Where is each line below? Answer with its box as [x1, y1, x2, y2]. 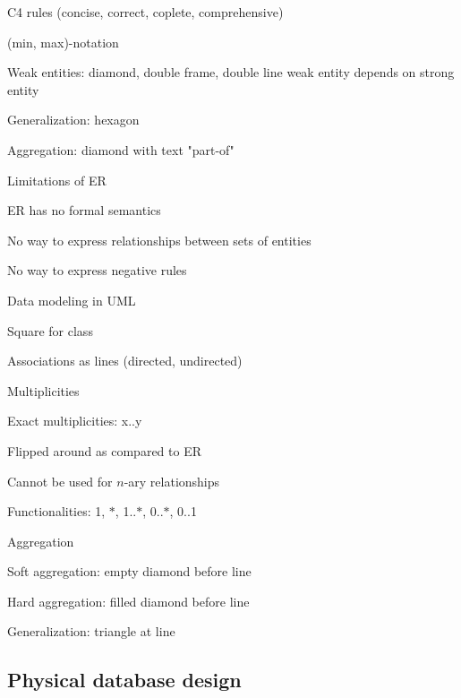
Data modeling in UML [7, 290, 136, 309]
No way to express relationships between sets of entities [7, 230, 312, 249]
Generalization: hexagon [7, 110, 140, 129]
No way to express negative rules [7, 261, 187, 280]
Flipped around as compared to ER [7, 441, 201, 460]
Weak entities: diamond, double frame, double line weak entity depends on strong [7, 63, 455, 82]
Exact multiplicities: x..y [7, 411, 142, 430]
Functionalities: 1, [7, 502, 106, 521]
